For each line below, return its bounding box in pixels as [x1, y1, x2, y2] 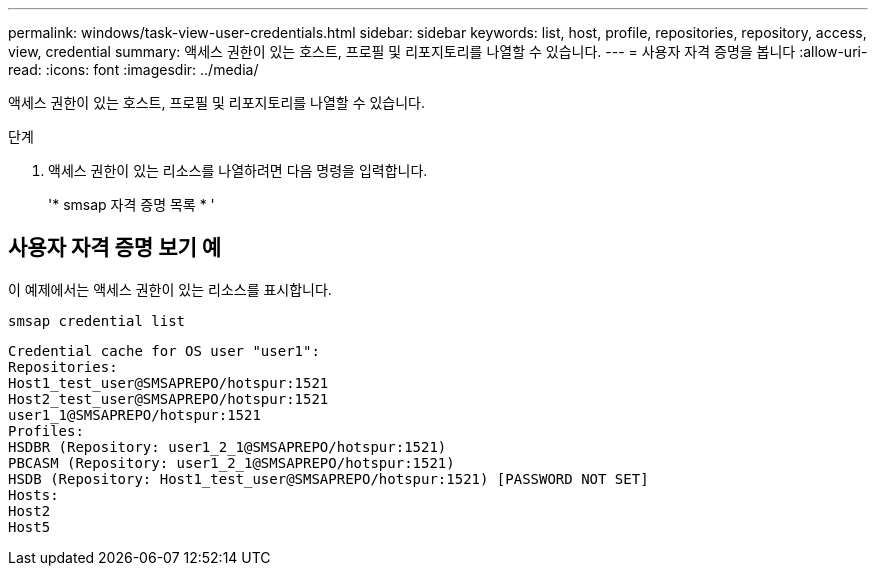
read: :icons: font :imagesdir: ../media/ [8, 61, 259, 78]
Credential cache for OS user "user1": [8, 342, 320, 359]
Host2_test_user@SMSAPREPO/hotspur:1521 [8, 390, 329, 407]
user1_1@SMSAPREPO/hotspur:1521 [8, 406, 261, 423]
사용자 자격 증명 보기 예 [8, 235, 222, 261]
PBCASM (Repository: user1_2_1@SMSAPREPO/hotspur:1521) [8, 454, 455, 471]
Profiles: [8, 422, 84, 439]
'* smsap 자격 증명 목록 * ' [48, 196, 215, 213]
